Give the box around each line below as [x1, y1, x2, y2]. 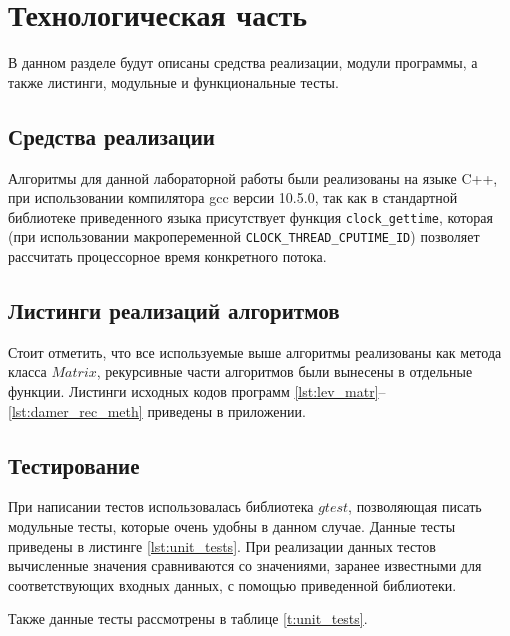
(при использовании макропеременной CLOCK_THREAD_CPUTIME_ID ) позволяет [8, 226, 480, 247]
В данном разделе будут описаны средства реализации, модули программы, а [8, 52, 478, 73]
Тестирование [8, 449, 140, 480]
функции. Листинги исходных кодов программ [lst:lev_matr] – [8, 381, 386, 401]
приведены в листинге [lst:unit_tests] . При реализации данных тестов [8, 535, 436, 556]
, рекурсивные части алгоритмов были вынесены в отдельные [96, 361, 473, 382]
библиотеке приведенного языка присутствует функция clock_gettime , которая [8, 206, 493, 227]
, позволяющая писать [348, 496, 482, 517]
